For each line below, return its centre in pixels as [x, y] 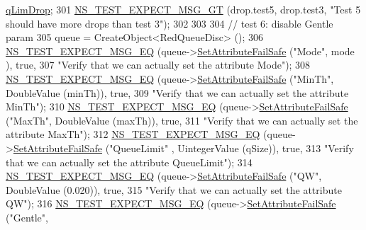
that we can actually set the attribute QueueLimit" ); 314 [129, 162]
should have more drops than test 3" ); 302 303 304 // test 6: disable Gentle [170, 23]
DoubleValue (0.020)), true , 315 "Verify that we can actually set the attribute [174, 189]
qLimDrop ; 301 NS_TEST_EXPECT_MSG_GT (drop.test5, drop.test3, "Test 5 [183, 9]
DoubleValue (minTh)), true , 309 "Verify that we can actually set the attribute [177, 92]
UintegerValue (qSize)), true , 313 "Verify [266, 148]
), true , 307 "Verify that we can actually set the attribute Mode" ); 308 [158, 65]
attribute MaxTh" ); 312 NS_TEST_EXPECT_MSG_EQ [133, 134]
